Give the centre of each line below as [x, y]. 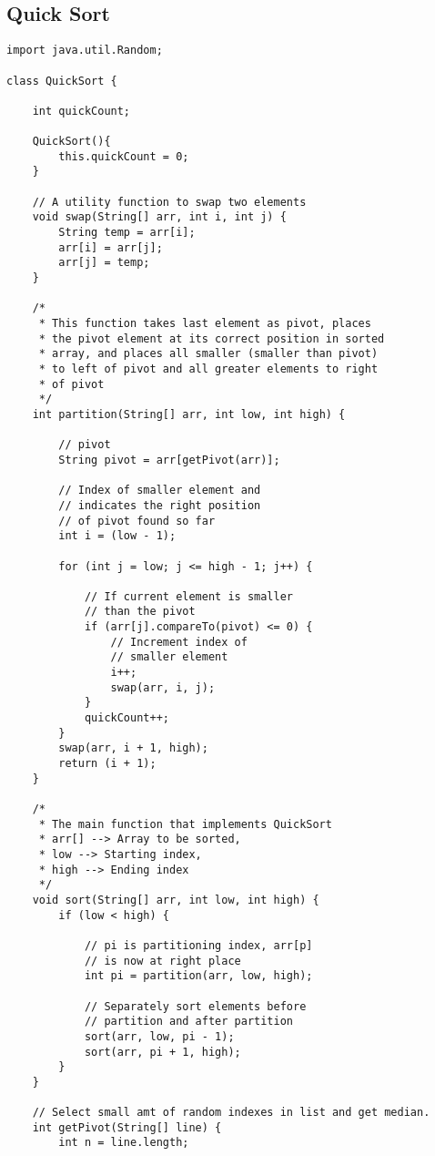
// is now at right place [162, 961]
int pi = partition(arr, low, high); [198, 976]
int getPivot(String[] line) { [127, 1127]
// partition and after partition [188, 1022]
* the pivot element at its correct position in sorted [212, 338]
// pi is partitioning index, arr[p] [198, 945]
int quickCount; [81, 111]
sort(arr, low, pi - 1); [159, 1036]
